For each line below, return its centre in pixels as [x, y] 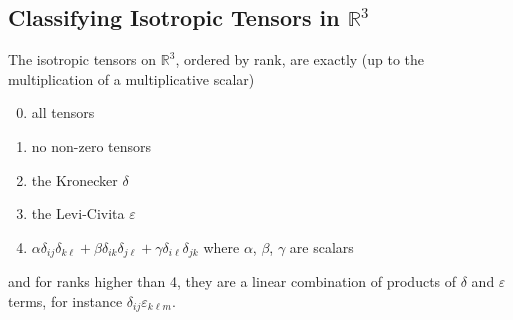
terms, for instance [65, 300]
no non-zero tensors [91, 145]
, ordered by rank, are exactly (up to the [300, 59]
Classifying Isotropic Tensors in [174, 17]
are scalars [321, 246]
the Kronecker [74, 179]
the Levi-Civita [78, 213]
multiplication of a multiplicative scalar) [131, 78]
